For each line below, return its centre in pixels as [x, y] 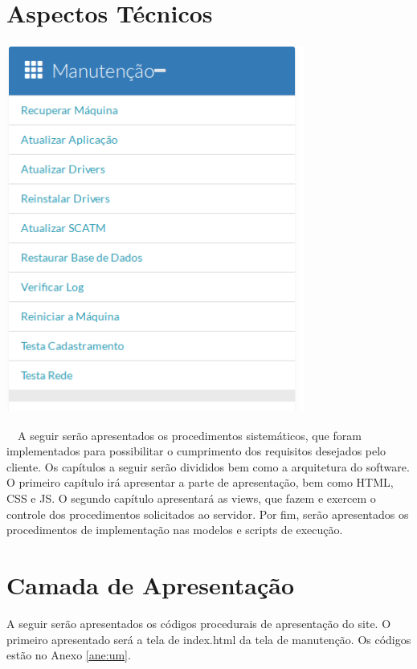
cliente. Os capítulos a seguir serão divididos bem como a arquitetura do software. [208, 466]
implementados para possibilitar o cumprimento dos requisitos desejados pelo [196, 451]
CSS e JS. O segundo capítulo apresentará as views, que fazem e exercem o [191, 498]
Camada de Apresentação [150, 585]
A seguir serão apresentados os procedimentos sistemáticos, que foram [189, 435]
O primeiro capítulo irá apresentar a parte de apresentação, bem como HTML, [200, 482]
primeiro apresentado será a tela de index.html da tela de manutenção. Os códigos [209, 639]
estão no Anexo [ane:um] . [69, 655]
